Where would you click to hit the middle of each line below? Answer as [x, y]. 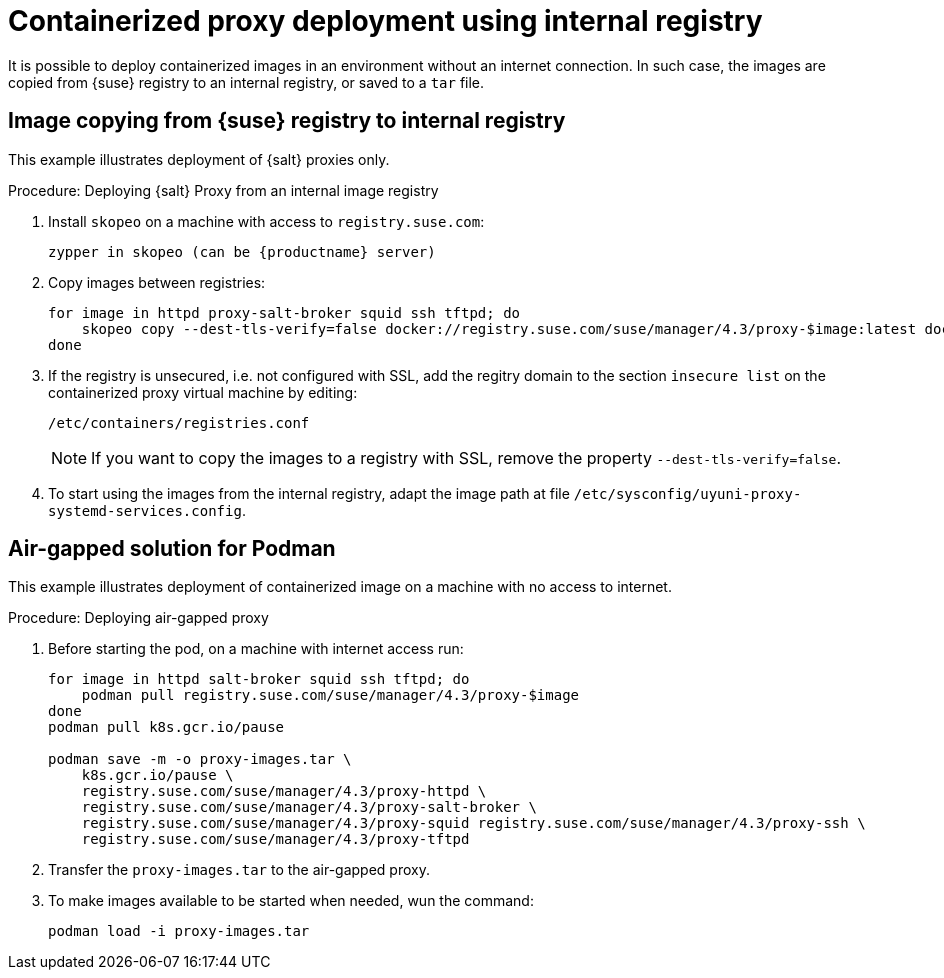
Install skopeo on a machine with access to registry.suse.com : [266, 221]
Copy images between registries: [157, 282]
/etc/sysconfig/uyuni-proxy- [687, 493]
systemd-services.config [145, 510]
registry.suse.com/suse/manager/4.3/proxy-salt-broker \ [309, 807]
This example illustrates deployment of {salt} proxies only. [199, 159]
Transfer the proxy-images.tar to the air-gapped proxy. [239, 870]
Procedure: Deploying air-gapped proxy [138, 618]
